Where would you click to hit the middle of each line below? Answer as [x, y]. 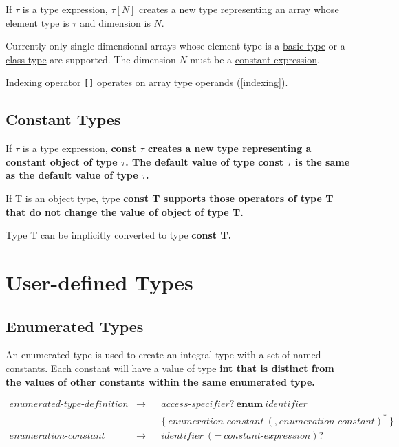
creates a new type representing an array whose [239, 9]
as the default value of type [72, 175]
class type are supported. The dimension [91, 59]
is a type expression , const [79, 148]
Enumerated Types [75, 326]
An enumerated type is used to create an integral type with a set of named [163, 355]
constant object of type [62, 161]
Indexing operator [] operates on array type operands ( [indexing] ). [147, 82]
